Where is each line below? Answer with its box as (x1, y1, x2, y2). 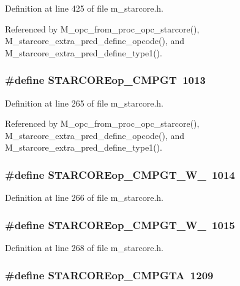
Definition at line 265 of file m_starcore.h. (5, 96, 163, 109)
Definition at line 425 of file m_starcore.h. (5, 2, 163, 14)
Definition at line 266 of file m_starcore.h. (5, 191, 163, 204)
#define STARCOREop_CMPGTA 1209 (5, 267, 214, 282)
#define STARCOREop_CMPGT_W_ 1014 (5, 167, 235, 182)
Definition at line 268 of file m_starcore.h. (5, 241, 163, 254)
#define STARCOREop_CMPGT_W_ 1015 (5, 217, 235, 232)
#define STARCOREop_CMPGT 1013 (5, 72, 206, 88)
